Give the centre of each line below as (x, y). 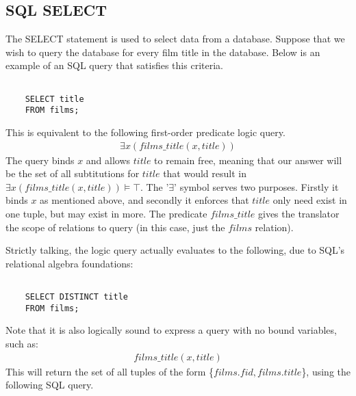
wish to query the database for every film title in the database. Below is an (163, 52)
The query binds (40, 160)
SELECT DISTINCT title (76, 296)
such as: (22, 343)
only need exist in (310, 200)
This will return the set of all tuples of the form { (110, 371)
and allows (108, 160)
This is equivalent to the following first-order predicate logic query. (145, 132)
